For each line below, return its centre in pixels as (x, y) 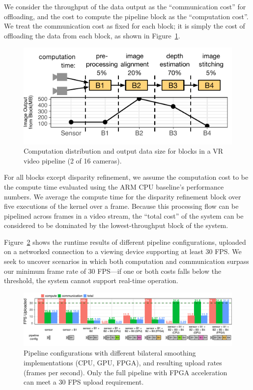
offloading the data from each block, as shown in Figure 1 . (92, 35)
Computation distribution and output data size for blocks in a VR (124, 151)
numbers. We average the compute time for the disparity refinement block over (123, 196)
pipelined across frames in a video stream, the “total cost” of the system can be (124, 215)
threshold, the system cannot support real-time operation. (91, 280)
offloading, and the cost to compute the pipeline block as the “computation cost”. (126, 16)
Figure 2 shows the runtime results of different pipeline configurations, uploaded (125, 242)
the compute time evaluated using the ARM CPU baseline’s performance (114, 186)
